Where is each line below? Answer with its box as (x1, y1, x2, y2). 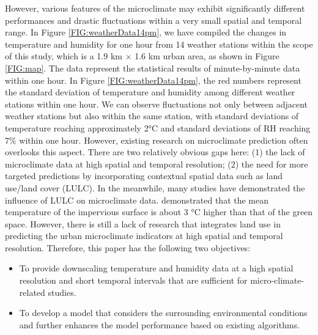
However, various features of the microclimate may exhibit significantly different (5, 2, 305, 14)
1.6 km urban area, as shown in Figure (135, 50, 279, 62)
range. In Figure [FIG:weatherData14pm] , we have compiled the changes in (5, 26, 287, 39)
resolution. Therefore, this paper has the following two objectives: (5, 241, 251, 254)
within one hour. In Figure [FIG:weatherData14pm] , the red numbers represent (5, 73, 301, 86)
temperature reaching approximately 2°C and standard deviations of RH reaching (5, 121, 311, 134)
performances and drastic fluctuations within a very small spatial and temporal (5, 13, 302, 26)
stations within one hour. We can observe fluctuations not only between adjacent (5, 97, 308, 110)
